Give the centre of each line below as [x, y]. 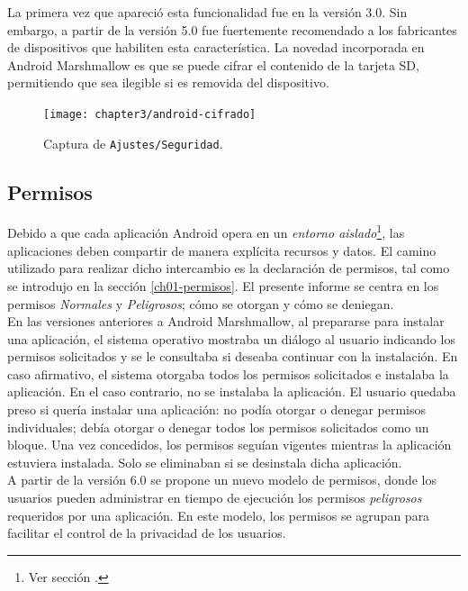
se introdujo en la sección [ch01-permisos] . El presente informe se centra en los [223, 285]
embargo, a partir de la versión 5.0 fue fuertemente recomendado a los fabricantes [232, 29]
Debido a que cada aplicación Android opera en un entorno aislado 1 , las [206, 232]
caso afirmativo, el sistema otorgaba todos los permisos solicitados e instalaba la [228, 373]
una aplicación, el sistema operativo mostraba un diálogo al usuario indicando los [231, 338]
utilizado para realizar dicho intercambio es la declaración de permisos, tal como [229, 268]
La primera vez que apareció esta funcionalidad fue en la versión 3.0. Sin [207, 12]
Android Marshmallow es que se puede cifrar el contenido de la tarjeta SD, [213, 64]
